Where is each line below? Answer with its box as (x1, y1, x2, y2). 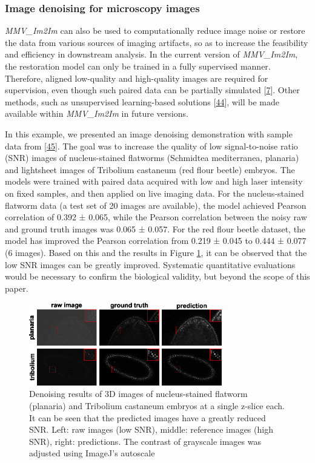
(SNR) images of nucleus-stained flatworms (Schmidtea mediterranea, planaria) (5, 151, 299, 164)
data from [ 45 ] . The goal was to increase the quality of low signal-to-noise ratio (5, 139, 298, 152)
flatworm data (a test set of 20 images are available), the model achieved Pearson (5, 199, 307, 211)
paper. (5, 281, 28, 294)
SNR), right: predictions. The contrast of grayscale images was (29, 435, 261, 447)
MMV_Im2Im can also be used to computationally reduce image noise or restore (5, 24, 305, 37)
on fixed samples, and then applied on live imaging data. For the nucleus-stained (5, 186, 304, 199)
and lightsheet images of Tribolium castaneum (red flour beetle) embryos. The (5, 163, 295, 176)
